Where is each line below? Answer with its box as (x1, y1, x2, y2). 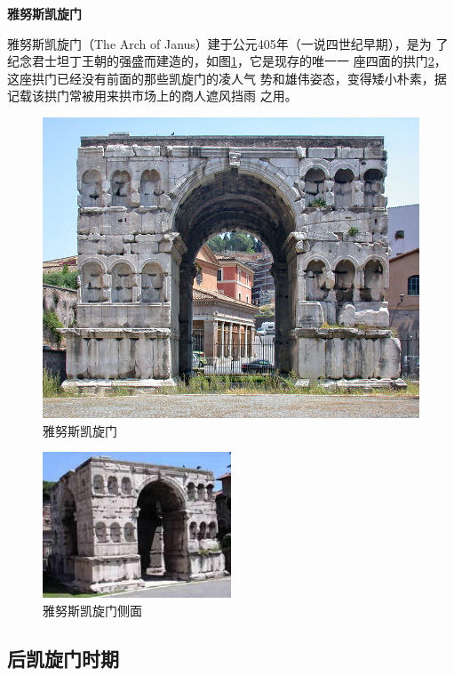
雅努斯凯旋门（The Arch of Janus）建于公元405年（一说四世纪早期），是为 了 (7, 34, 449, 52)
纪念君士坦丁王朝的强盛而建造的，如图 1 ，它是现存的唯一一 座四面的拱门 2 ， (7, 52, 447, 70)
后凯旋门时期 (7, 644, 119, 672)
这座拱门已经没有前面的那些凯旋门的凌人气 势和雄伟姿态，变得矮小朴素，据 (7, 68, 447, 87)
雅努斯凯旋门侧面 (43, 600, 142, 619)
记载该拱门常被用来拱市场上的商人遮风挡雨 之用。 (7, 86, 298, 105)
